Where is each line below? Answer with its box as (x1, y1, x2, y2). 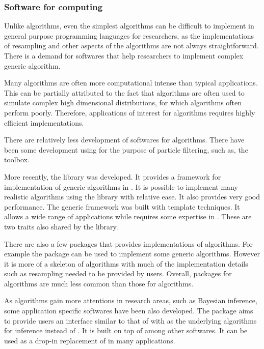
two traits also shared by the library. (4, 221, 118, 231)
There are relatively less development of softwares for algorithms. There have (4, 134, 245, 145)
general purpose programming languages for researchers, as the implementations (4, 30, 254, 41)
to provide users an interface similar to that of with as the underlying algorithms (4, 315, 257, 326)
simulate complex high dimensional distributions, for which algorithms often (4, 97, 242, 108)
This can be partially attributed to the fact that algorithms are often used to (4, 87, 245, 98)
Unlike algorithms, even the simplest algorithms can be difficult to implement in (4, 20, 254, 31)
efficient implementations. (4, 117, 84, 128)
